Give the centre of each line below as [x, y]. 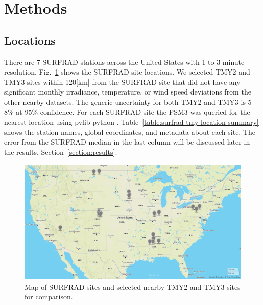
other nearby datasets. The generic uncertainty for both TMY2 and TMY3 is [125, 101]
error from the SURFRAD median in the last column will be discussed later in [127, 142]
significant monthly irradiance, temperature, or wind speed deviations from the [128, 92]
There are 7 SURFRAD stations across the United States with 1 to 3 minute [124, 62]
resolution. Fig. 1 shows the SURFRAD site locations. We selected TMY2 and [127, 72]
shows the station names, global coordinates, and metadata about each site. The [130, 132]
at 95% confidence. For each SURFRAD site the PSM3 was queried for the [133, 112]
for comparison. [49, 297]
